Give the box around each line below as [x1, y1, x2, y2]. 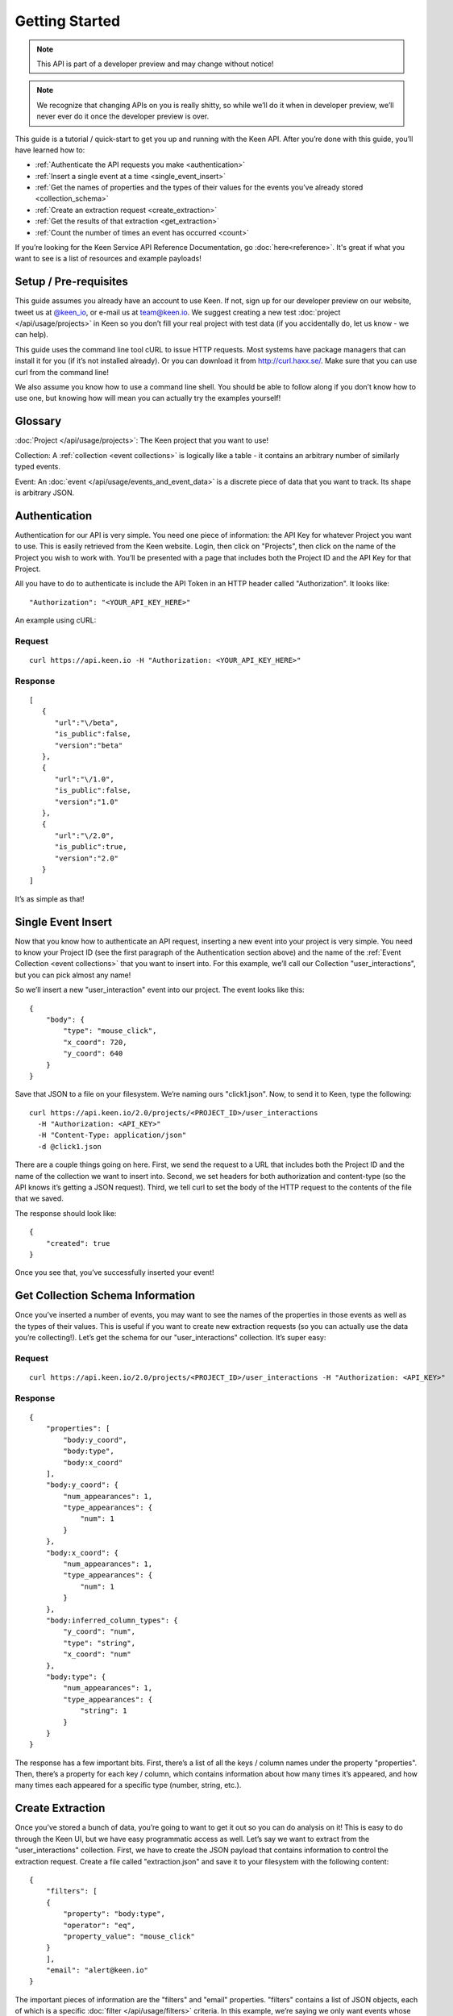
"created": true [45, 1239, 110, 1248]
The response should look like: [15, 1208, 117, 1218]
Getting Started [15, 12, 121, 30]
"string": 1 [80, 1706, 127, 1715]
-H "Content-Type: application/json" [37, 1131, 187, 1140]
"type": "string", [63, 1638, 136, 1647]
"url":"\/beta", [54, 718, 119, 727]
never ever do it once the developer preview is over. [36, 111, 210, 121]
